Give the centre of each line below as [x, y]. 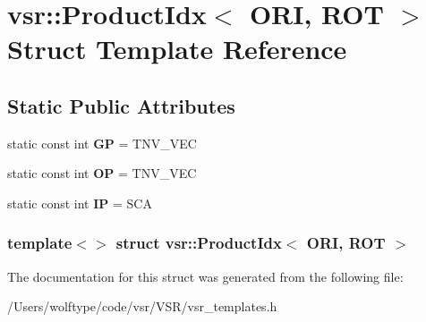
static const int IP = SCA [80, 203]
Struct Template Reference [177, 49]
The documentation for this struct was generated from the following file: [205, 276]
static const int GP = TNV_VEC [102, 143]
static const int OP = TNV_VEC [102, 173]
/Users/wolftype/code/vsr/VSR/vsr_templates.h [142, 306]
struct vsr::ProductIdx [199, 243]
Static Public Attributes [121, 105]
